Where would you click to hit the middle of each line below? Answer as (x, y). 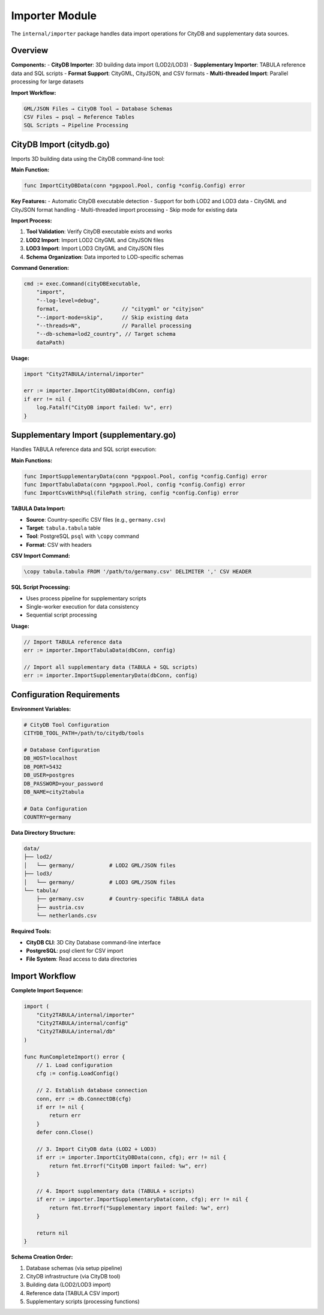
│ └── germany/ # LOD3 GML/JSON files (100, 882)
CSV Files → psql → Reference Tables (79, 117)
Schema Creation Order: (42, 1257)
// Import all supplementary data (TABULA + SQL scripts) (111, 667)
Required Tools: (31, 931)
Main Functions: (32, 460)
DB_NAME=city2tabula (54, 792)
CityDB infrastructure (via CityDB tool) (73, 1276)
